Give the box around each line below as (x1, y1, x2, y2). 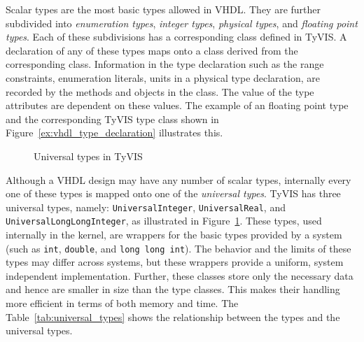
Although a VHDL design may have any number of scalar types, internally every (6, 172, 351, 187)
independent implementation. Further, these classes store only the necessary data (6, 268, 353, 283)
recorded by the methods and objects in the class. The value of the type (6, 84, 314, 99)
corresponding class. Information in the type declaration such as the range (6, 57, 324, 71)
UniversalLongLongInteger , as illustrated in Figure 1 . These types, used (6, 213, 322, 228)
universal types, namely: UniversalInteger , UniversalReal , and (6, 199, 286, 214)
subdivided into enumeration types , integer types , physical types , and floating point (6, 15, 358, 30)
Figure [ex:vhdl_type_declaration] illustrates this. (6, 125, 223, 140)
